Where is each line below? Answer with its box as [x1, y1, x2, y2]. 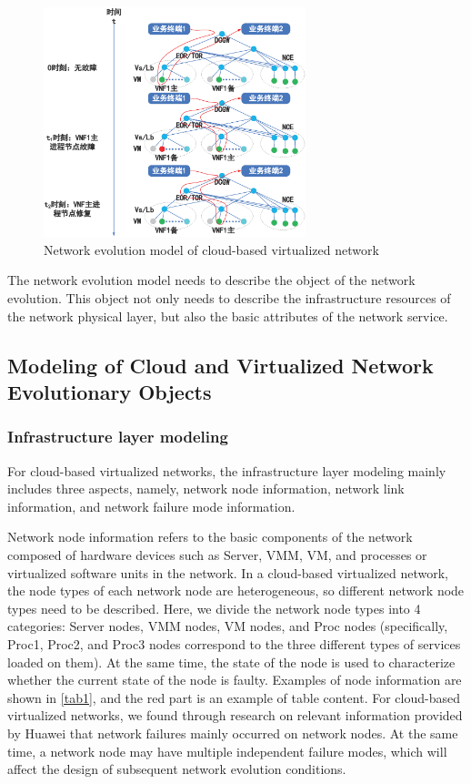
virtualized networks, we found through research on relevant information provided [7, 706, 463, 725]
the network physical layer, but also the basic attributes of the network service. [7, 306, 448, 325]
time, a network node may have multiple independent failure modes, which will [7, 741, 447, 760]
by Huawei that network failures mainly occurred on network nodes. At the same [7, 723, 458, 742]
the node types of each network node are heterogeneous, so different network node [7, 581, 465, 600]
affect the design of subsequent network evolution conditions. [7, 759, 346, 779]
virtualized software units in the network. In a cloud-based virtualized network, [7, 563, 449, 582]
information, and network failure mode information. [7, 496, 296, 515]
